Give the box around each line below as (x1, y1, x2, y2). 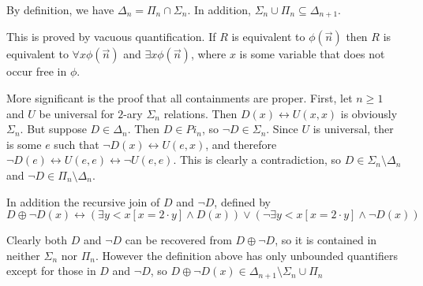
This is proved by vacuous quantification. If (6, 28, 216, 45)
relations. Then (163, 105, 238, 121)
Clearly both (6, 232, 68, 248)
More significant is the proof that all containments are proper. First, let (6, 90, 353, 106)
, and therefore (205, 136, 277, 152)
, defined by (214, 193, 271, 210)
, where (190, 46, 226, 62)
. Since (266, 121, 298, 137)
